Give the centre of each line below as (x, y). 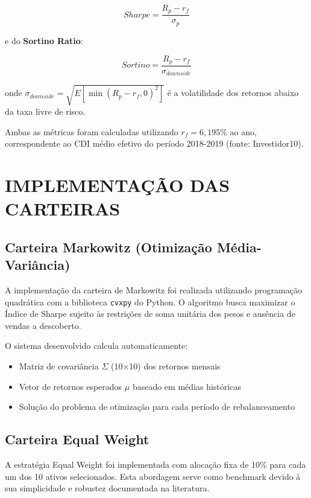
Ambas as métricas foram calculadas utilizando (92, 131)
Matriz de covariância (59, 366)
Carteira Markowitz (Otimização (108, 247)
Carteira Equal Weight (77, 439)
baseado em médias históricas (187, 386)
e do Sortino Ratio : (44, 40)
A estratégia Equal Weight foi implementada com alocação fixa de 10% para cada (155, 464)
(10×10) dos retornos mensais (165, 366)
